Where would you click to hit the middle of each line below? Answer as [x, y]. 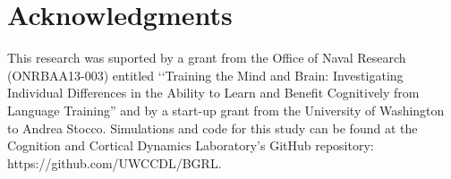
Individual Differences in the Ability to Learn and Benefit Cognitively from [213, 93]
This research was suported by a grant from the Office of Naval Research [207, 58]
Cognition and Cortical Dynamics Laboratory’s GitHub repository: [191, 145]
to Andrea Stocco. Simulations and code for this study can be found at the [213, 128]
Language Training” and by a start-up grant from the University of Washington [226, 110]
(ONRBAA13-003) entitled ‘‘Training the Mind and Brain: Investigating [205, 75]
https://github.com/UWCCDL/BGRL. [115, 162]
